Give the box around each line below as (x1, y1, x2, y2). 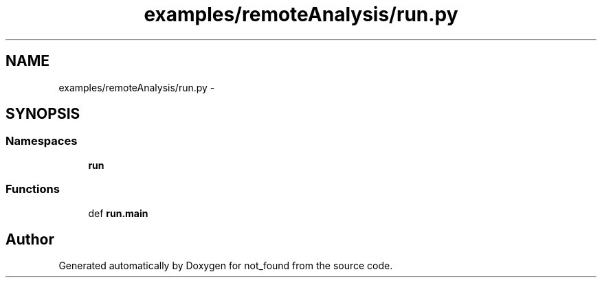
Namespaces (5, 134, 78, 148)
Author (5, 230, 54, 248)
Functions (5, 182, 60, 196)
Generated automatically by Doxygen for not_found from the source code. (58, 260, 393, 272)
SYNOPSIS (5, 105, 80, 123)
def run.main (88, 207, 148, 219)
